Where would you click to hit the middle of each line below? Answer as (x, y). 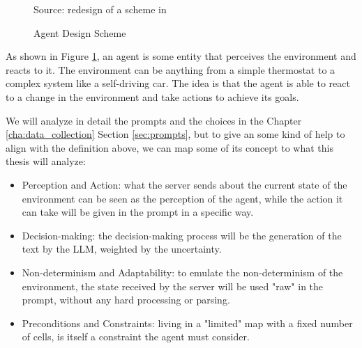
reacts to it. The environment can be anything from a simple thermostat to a (171, 69)
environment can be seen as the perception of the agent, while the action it (182, 198)
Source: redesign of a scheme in (100, 9)
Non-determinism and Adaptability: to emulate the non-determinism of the (182, 272)
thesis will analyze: (46, 161)
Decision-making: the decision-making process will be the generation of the (182, 235)
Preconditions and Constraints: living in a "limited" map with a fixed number (187, 323)
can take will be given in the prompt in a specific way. (138, 212)
